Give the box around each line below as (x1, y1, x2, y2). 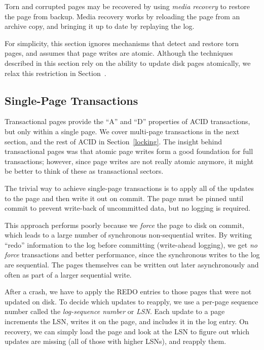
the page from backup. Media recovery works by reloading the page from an (5, 11, 240, 21)
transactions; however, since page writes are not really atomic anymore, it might (5, 155, 254, 166)
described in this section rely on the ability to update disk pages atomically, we (5, 57, 251, 68)
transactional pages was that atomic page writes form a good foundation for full (5, 146, 253, 157)
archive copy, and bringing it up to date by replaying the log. (5, 21, 195, 31)
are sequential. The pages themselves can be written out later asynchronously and (5, 259, 259, 270)
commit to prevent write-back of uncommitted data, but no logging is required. (5, 203, 251, 213)
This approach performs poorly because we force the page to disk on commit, (5, 219, 244, 230)
